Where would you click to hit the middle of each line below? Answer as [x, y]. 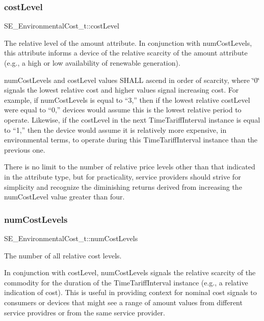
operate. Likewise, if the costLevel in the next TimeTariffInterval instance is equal [132, 119]
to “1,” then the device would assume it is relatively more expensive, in [115, 129]
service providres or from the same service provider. [85, 312]
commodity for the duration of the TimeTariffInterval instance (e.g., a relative [126, 282]
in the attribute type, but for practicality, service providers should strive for [123, 176]
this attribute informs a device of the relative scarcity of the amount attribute [126, 53]
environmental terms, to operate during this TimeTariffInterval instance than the [131, 140]
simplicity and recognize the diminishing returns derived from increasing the [123, 186]
